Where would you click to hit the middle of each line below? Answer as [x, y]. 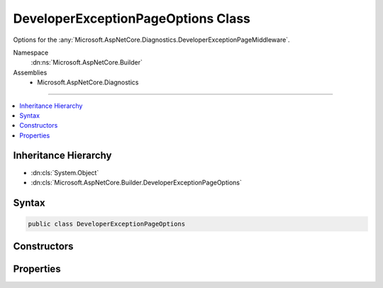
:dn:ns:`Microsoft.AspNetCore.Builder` [87, 62]
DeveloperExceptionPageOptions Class [132, 18]
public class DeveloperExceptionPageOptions [107, 224]
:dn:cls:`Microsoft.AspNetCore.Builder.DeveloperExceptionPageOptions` [137, 182]
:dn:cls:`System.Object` [65, 172]
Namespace [31, 52]
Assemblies [30, 72]
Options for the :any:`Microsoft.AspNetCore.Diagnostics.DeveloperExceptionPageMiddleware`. [151, 40]
